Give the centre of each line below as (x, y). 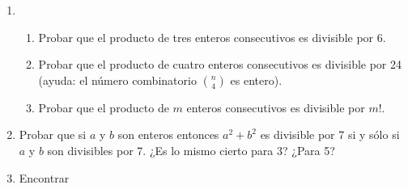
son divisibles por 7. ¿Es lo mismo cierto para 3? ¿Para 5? (191, 150)
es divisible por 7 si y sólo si (330, 134)
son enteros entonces (168, 134)
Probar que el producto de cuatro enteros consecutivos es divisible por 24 (220, 64)
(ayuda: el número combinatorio (117, 80)
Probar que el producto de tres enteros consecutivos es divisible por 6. (212, 37)
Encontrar (44, 177)
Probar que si (53, 134)
